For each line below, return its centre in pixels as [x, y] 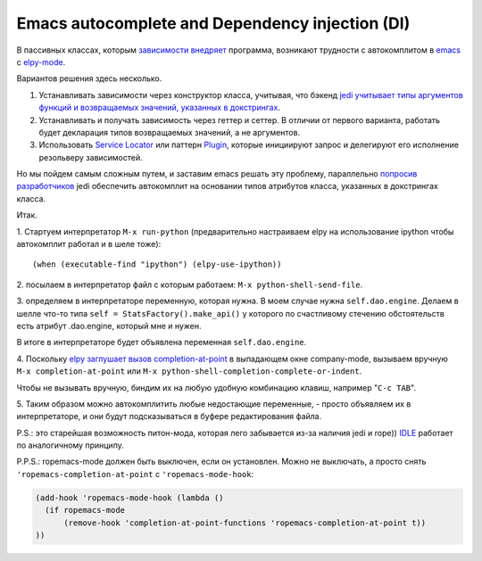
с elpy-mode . [41, 62]
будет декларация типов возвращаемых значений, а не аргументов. [170, 132]
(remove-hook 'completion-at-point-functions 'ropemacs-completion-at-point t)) [245, 523]
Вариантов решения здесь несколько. [89, 78]
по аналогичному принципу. [70, 445]
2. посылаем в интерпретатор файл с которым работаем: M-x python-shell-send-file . [190, 285]
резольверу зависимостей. [91, 157]
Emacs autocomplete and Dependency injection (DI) [213, 23]
